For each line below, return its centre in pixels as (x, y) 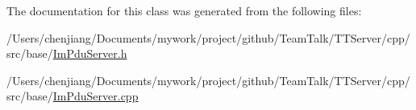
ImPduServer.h (90, 53)
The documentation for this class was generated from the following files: (184, 10)
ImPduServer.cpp (96, 96)
